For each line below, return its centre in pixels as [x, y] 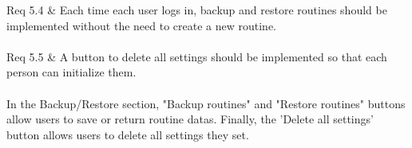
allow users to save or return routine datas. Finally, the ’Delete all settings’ [190, 119]
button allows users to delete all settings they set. [128, 134]
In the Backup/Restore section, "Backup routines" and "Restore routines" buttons [206, 103]
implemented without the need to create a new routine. [142, 25]
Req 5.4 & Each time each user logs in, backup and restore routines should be [197, 10]
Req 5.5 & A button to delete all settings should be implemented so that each [197, 56]
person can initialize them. [71, 72]
